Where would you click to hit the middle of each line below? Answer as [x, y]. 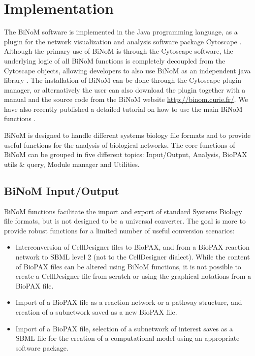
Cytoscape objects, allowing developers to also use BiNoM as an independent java [127, 70]
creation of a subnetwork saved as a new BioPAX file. [96, 311]
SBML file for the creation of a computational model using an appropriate [127, 338]
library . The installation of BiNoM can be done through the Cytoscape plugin [123, 80]
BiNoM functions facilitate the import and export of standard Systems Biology [123, 211]
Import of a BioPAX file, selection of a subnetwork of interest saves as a [124, 328]
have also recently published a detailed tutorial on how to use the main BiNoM [123, 109]
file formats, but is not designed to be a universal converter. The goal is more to [125, 221]
